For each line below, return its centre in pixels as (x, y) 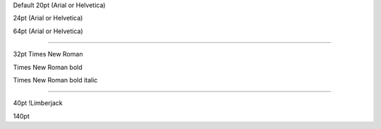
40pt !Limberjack (38, 103)
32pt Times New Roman (48, 54)
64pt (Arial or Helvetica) (48, 31)
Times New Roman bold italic (55, 80)
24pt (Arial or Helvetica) (48, 18)
